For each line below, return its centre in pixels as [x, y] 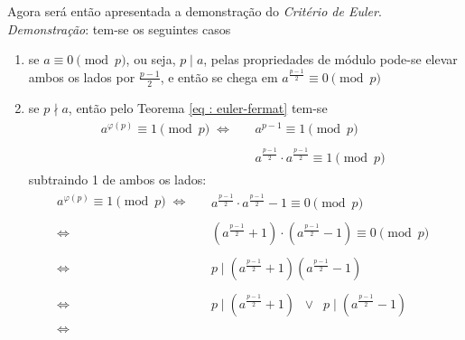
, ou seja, [151, 59]
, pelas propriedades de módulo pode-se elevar [330, 59]
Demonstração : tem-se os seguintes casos [119, 28]
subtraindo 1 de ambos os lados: [117, 179]
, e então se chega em [219, 76]
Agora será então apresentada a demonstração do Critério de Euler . [195, 11]
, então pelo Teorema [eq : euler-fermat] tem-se [198, 107]
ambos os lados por [82, 76]
